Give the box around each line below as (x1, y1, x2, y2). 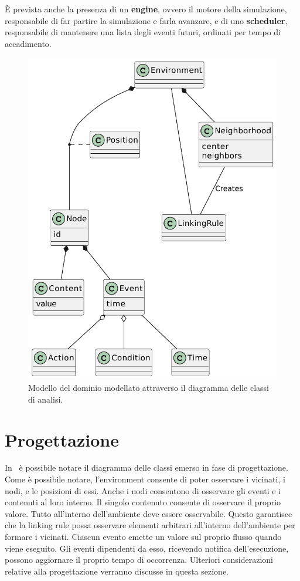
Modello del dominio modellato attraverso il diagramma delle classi (28, 381, 270, 394)
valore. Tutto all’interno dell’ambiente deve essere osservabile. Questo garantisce (5, 507, 292, 519)
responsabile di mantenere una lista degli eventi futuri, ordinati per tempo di (5, 26, 281, 38)
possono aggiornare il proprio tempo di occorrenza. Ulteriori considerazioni (5, 553, 273, 566)
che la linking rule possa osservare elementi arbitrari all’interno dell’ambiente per (5, 519, 295, 531)
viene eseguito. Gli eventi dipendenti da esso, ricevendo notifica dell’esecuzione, (5, 542, 289, 554)
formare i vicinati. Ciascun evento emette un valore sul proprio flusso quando (5, 531, 282, 542)
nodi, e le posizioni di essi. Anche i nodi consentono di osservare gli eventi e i (5, 484, 281, 496)
